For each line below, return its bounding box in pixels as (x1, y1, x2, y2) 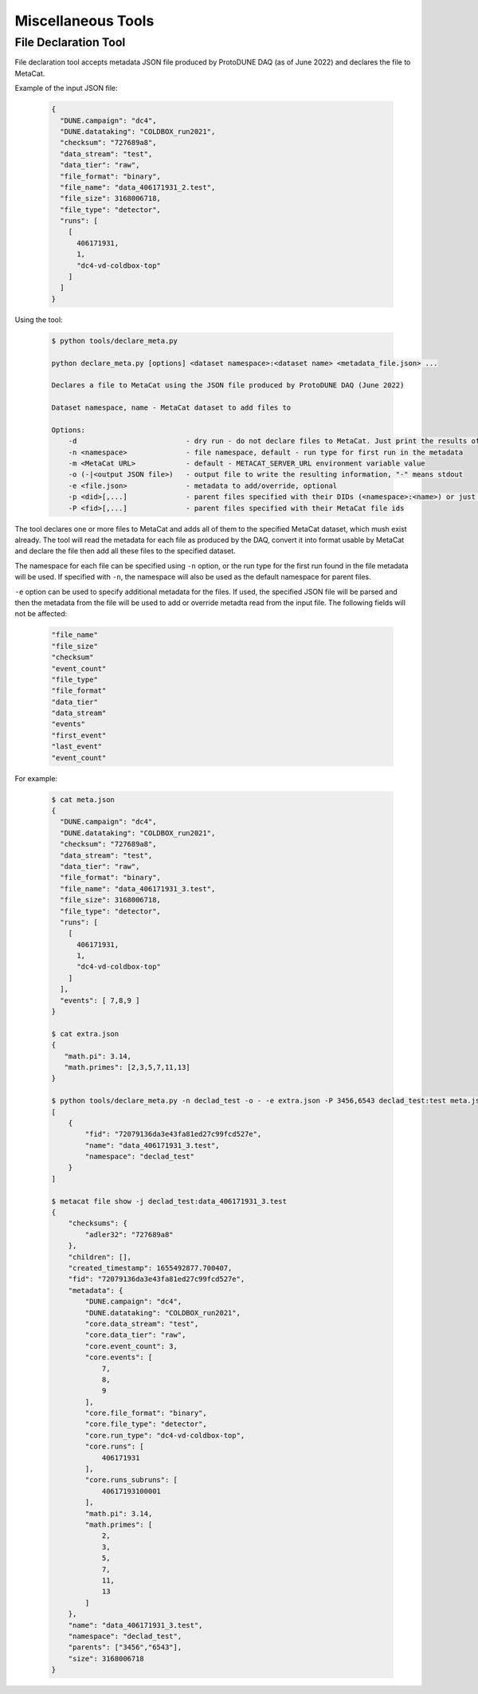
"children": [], (68, 1252, 131, 1261)
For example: (14, 773, 58, 783)
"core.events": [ (84, 1353, 153, 1362)
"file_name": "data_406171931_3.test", (60, 884, 216, 893)
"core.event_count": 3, (84, 1342, 178, 1350)
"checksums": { (68, 1219, 127, 1228)
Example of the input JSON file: (14, 84, 119, 93)
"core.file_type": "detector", (84, 1420, 207, 1429)
